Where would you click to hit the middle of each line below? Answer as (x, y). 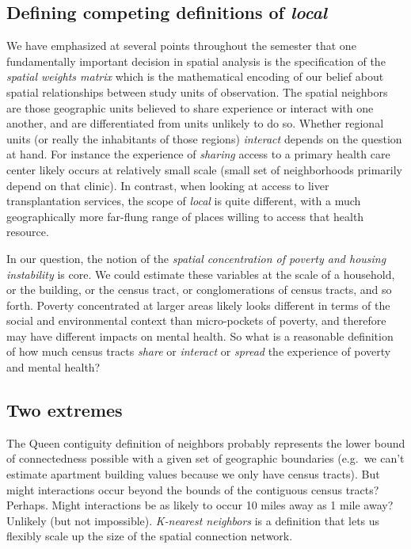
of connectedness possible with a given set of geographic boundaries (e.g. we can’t (205, 458)
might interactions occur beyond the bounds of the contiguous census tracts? (193, 489)
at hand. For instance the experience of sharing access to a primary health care (198, 154)
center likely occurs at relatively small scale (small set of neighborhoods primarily (205, 169)
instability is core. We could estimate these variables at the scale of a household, (201, 274)
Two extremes (65, 410)
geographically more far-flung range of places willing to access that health (185, 216)
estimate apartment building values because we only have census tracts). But (193, 474)
